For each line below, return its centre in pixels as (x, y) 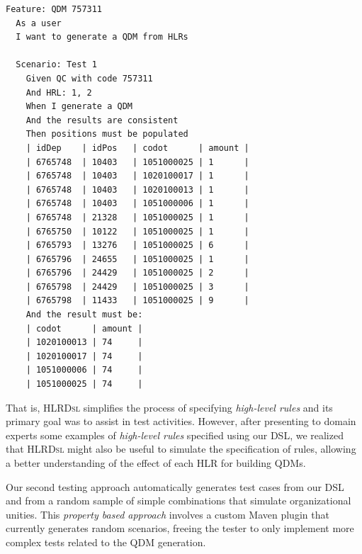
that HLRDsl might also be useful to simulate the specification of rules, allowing (181, 449)
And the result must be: (84, 315)
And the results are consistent (102, 120)
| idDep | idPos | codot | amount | (137, 148)
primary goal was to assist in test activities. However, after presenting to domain (181, 421)
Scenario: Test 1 (56, 65)
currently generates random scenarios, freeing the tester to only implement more (180, 528)
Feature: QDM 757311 (54, 9)
